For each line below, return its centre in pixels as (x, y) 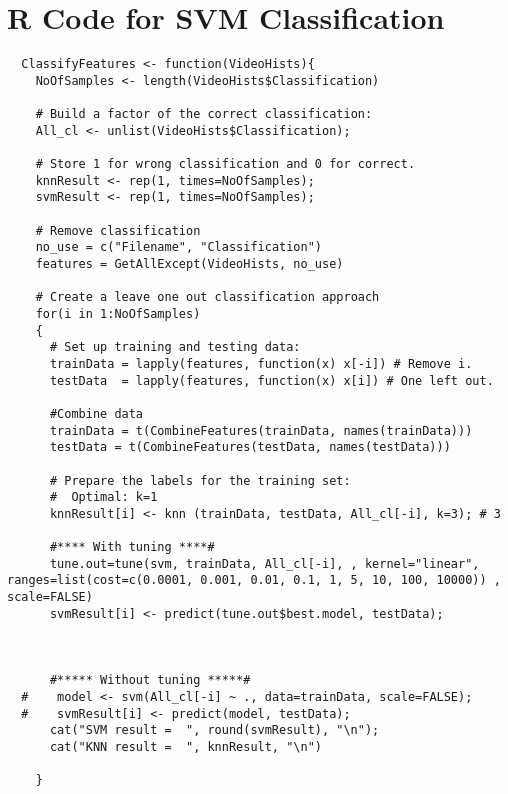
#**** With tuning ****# (132, 547)
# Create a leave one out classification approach (207, 297)
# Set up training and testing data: (175, 347)
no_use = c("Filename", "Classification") (178, 247)
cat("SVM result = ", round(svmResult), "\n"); (214, 730)
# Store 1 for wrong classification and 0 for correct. (225, 164)
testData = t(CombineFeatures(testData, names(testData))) (250, 447)
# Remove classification (118, 230)
